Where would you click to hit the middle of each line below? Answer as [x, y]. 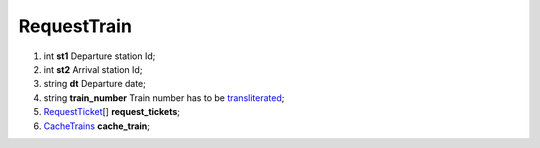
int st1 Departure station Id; [99, 56]
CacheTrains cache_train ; [96, 126]
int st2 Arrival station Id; [93, 69]
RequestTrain [75, 26]
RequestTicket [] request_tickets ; [111, 112]
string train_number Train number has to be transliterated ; [164, 97]
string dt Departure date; [95, 84]
